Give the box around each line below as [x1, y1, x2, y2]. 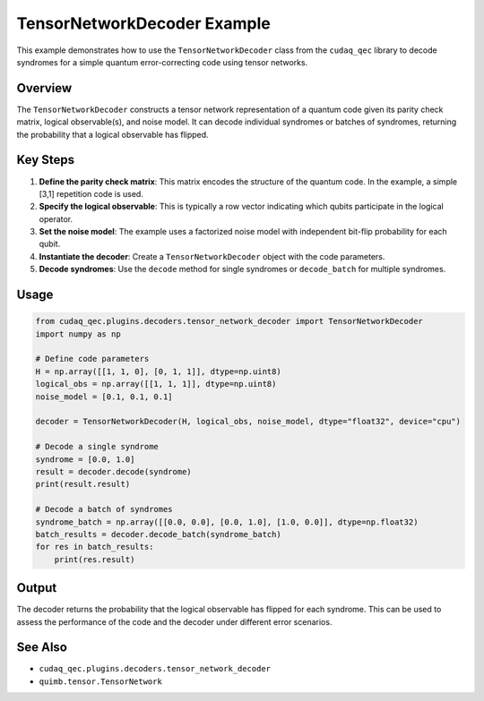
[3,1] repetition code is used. [39, 188, 143, 199]
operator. [39, 213, 73, 224]
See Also [16, 640, 67, 655]
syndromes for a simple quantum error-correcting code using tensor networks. [16, 56, 308, 67]
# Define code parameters [35, 354, 150, 364]
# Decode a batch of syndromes [35, 504, 174, 515]
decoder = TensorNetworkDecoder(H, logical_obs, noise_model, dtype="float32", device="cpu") [35, 416, 462, 427]
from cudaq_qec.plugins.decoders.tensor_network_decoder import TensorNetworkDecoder [35, 316, 423, 327]
